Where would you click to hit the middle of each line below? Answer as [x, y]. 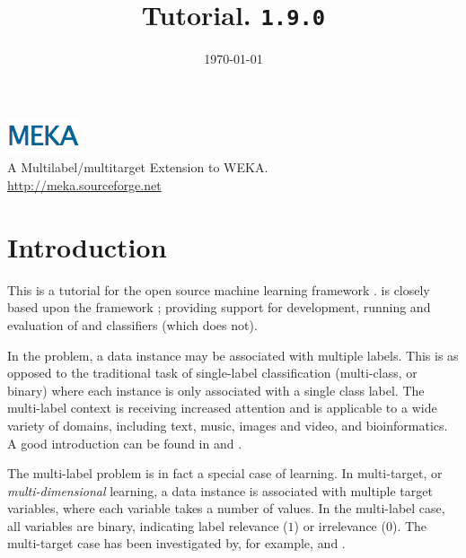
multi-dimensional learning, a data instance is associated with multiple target [220, 490]
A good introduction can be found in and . [125, 443]
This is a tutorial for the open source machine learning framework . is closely [219, 289]
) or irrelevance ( [340, 525]
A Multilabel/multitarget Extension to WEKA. [138, 167]
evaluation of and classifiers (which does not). [132, 324]
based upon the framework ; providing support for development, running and [219, 307]
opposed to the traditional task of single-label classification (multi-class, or [212, 373]
